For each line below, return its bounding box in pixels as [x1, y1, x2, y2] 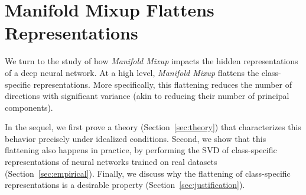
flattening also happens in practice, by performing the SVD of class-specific [5, 144, 277, 156]
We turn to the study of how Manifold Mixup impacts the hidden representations [5, 55, 298, 67]
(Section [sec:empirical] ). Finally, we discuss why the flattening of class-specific [5, 167, 291, 179]
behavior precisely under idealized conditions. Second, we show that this [5, 132, 266, 144]
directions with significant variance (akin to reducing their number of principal [5, 90, 289, 102]
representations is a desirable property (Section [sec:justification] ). [5, 179, 245, 191]
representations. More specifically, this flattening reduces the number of [33, 78, 292, 90]
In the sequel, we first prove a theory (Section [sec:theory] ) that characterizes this [5, 121, 301, 133]
